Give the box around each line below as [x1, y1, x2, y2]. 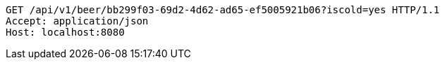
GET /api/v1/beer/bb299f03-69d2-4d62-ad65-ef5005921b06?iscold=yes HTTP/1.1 [6, 4, 440, 15]
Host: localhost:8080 [6, 27, 125, 38]
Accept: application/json [6, 15, 149, 27]
